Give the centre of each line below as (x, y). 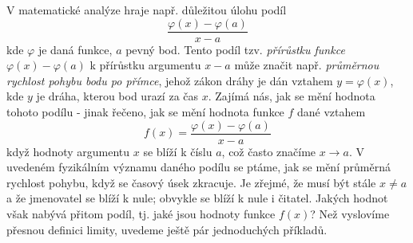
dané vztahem (332, 112)
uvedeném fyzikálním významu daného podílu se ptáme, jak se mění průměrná (199, 167)
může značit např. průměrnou (307, 65)
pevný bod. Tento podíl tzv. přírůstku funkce (235, 49)
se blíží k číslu (178, 151)
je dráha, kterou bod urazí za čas (117, 96)
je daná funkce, (75, 49)
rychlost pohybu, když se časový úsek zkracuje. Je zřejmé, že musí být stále (191, 182)
